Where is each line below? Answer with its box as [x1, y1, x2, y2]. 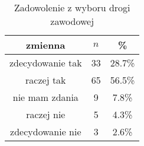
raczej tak [25, 73, 66, 87]
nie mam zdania [12, 90, 78, 104]
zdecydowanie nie [10, 125, 81, 138]
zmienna [26, 38, 66, 52]
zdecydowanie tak [9, 56, 82, 69]
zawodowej [50, 14, 94, 28]
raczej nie [26, 107, 66, 121]
